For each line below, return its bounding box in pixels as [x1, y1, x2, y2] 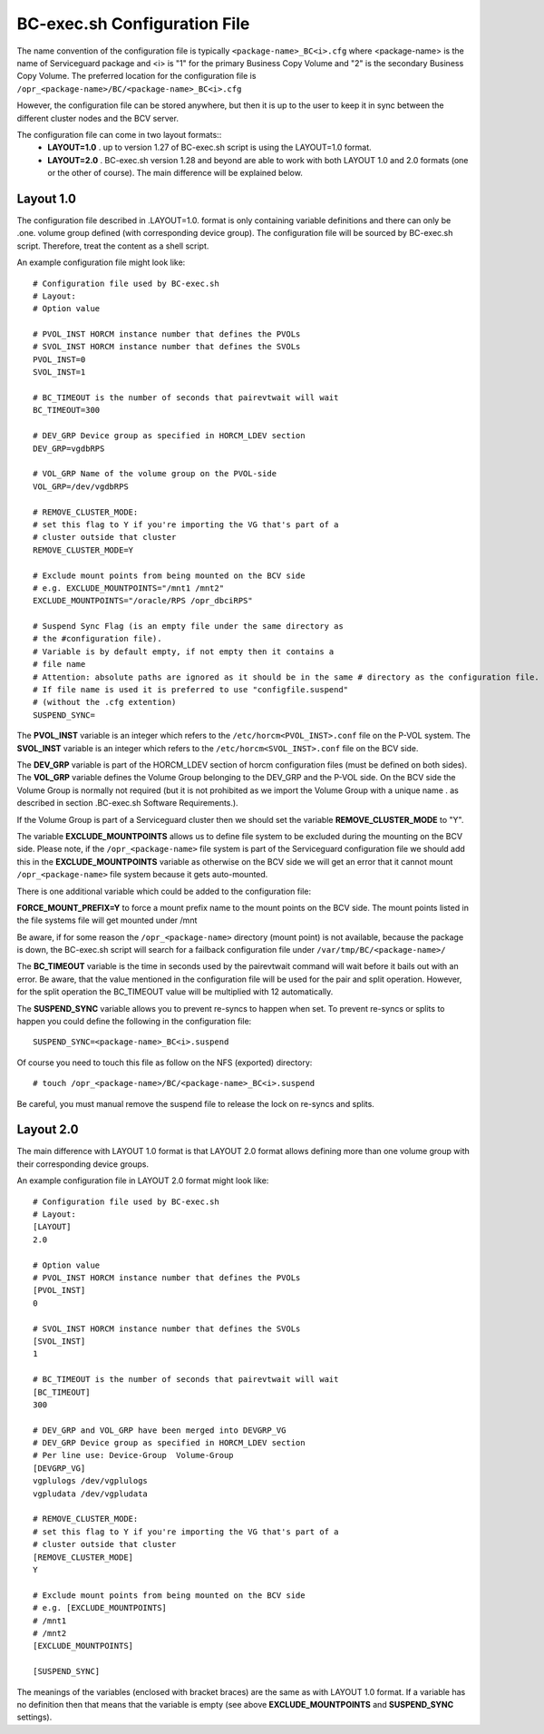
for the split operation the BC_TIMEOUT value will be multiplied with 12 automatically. [16, 986, 334, 997]
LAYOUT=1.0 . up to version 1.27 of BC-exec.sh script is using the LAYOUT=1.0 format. [47, 142, 372, 153]
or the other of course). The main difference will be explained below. [47, 168, 303, 179]
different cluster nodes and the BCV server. [16, 113, 179, 123]
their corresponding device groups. [16, 1158, 150, 1170]
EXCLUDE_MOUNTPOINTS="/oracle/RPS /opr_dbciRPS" [33, 595, 253, 606]
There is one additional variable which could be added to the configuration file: [16, 886, 312, 896]
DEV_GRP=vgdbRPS [33, 443, 105, 454]
